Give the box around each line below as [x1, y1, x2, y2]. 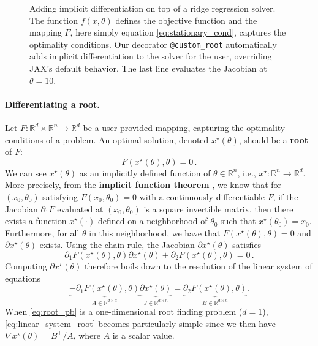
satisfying [42, 190, 78, 203]
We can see [5, 166, 47, 179]
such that [221, 214, 256, 227]
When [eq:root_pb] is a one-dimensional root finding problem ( [5, 305, 243, 318]
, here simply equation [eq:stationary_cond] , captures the [70, 26, 286, 39]
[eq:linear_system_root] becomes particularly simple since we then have [5, 317, 276, 329]
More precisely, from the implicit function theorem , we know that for [5, 178, 282, 191]
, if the [273, 190, 298, 203]
